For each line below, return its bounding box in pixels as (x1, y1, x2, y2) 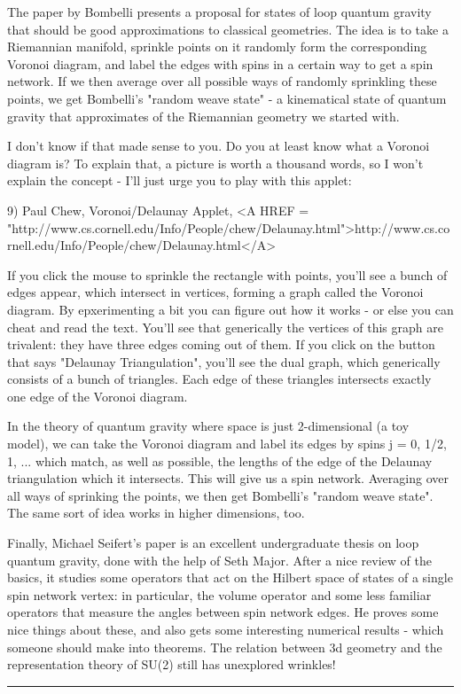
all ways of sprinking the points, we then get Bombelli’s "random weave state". (7, 486, 434, 504)
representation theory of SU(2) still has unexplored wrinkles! (7, 655, 336, 674)
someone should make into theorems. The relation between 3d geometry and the (7, 637, 442, 656)
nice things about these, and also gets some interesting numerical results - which (7, 620, 444, 638)
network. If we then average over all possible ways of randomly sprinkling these (7, 72, 437, 90)
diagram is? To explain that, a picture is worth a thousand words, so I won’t (7, 153, 424, 172)
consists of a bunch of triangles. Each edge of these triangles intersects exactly (7, 370, 432, 388)
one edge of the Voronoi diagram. (7, 386, 188, 405)
